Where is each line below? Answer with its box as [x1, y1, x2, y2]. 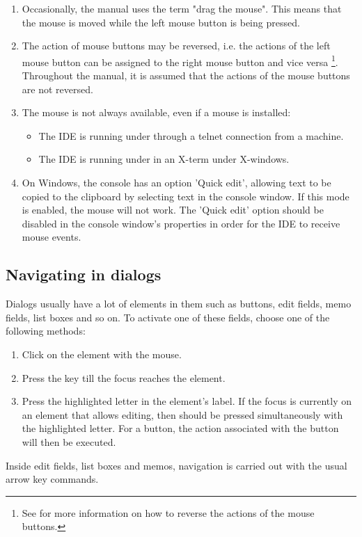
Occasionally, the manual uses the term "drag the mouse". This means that [22, 1, 342, 15]
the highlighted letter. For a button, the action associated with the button [22, 421, 339, 435]
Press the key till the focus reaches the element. [22, 370, 226, 385]
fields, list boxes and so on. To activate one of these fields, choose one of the [6, 310, 330, 324]
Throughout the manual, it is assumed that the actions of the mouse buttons [22, 68, 350, 83]
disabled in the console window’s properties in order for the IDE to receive [22, 216, 340, 230]
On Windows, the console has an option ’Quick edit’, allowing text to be [22, 175, 331, 189]
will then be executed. [22, 434, 116, 449]
